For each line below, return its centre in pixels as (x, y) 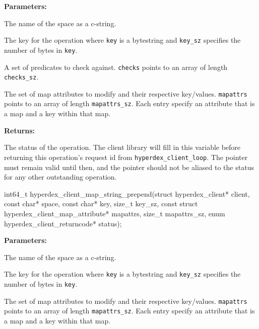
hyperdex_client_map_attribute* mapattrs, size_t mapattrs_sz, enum (115, 213)
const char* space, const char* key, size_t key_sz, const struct (101, 203)
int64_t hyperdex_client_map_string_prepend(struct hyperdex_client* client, (127, 193)
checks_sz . (21, 77)
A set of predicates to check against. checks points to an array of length (116, 67)
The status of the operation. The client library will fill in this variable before (122, 147)
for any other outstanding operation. (60, 177)
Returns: (20, 130)
